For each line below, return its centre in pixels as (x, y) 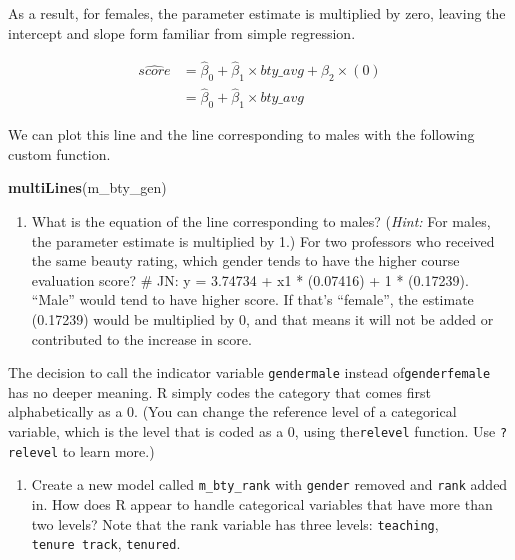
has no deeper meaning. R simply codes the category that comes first (219, 391)
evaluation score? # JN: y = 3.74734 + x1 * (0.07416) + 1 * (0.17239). (250, 279)
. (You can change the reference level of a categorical (295, 411)
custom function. (59, 153)
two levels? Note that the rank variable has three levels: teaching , (235, 523)
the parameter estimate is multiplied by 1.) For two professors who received (263, 240)
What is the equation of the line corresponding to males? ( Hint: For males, (261, 221)
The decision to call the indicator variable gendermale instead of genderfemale (249, 372)
